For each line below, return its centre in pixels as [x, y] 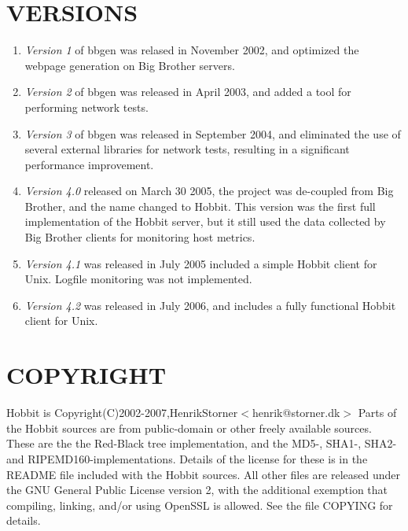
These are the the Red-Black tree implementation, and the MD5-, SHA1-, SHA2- [202, 443]
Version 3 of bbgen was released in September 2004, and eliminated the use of [213, 133]
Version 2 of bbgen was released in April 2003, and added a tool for [188, 92]
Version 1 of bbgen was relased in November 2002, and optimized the [192, 50]
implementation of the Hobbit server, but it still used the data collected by [205, 221]
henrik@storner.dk [296, 413]
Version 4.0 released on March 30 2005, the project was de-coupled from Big [209, 191]
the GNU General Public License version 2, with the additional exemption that [197, 490]
